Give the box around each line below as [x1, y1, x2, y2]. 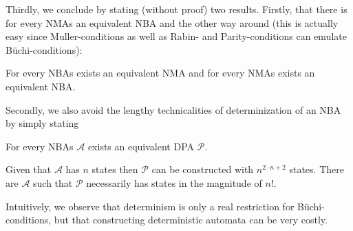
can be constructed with [151, 162, 254, 177]
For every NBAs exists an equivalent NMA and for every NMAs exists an [6, 66, 315, 80]
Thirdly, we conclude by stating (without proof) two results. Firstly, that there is [6, 2, 347, 16]
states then [92, 162, 138, 177]
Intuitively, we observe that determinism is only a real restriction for [6, 199, 295, 213]
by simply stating [6, 116, 79, 130]
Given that [6, 162, 52, 177]
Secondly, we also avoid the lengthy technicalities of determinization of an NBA [6, 102, 341, 117]
